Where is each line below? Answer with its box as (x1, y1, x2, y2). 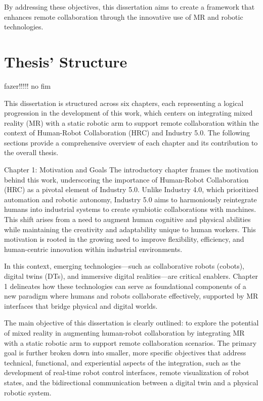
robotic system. (4, 387, 52, 397)
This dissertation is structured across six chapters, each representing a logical (4, 97, 244, 108)
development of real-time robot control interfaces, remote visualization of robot (4, 367, 249, 378)
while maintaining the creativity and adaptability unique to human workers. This (4, 224, 256, 234)
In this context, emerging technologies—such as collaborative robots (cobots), (4, 261, 245, 271)
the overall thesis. (4, 147, 59, 158)
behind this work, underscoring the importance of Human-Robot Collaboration (4, 174, 249, 185)
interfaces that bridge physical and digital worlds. (4, 300, 158, 311)
